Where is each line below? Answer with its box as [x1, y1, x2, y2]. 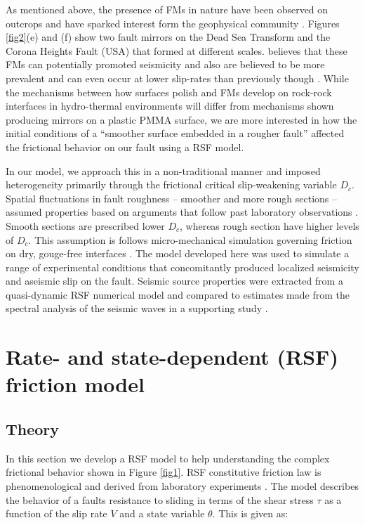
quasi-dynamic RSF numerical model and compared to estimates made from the [6, 287, 350, 302]
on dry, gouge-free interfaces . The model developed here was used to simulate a [6, 246, 350, 261]
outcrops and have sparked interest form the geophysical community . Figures [6, 15, 340, 30]
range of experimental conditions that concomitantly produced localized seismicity [6, 259, 359, 274]
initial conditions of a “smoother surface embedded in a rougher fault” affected [6, 126, 345, 141]
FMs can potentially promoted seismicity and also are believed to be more [6, 57, 325, 72]
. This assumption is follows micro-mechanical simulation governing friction [28, 232, 352, 247]
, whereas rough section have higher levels [180, 218, 359, 233]
